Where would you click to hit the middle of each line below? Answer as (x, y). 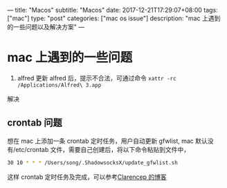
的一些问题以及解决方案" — (46, 27)
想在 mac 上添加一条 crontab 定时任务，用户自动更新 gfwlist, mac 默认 (107, 141)
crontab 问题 (35, 123)
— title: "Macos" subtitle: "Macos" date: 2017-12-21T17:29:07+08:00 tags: (112, 10)
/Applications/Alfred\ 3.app (59, 85)
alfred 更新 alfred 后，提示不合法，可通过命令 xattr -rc (97, 78)
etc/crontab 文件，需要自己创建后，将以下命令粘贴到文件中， (103, 149)
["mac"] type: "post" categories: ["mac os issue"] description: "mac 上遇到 (114, 18)
